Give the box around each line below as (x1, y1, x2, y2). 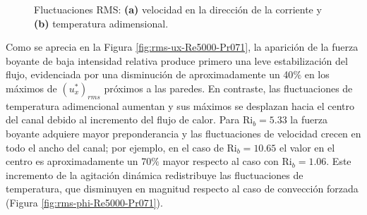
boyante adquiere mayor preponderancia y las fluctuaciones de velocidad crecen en (6, 125, 361, 140)
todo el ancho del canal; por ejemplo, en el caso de (6, 140, 224, 154)
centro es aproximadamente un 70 (6, 154, 152, 168)
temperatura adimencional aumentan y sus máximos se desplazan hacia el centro (6, 98, 354, 113)
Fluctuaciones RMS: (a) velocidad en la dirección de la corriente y (34, 2, 322, 16)
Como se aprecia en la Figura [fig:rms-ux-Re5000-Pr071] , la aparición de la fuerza (6, 39, 359, 54)
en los (304, 67, 330, 82)
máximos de (6, 80, 57, 95)
